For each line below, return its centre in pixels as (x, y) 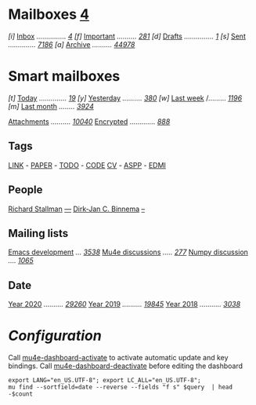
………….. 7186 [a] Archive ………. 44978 (72, 44)
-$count (21, 394)
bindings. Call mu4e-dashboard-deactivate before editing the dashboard (126, 366)
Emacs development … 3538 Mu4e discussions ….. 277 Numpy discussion (128, 252)
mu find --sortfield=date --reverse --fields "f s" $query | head (121, 387)
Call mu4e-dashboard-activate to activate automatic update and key (118, 358)
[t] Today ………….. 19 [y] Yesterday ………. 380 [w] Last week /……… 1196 (125, 98)
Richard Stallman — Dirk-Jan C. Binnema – (77, 209)
